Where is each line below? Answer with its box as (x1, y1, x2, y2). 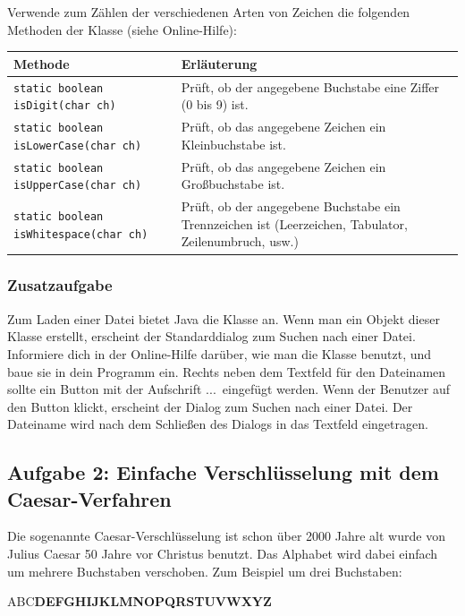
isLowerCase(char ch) (13, 139, 142, 152)
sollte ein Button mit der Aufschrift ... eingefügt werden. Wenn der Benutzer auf (7, 380, 451, 398)
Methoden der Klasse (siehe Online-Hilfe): (7, 20, 237, 38)
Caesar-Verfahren (7, 484, 172, 512)
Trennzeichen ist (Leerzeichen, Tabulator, (181, 214, 408, 233)
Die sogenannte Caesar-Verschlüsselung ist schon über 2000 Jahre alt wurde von (7, 526, 445, 545)
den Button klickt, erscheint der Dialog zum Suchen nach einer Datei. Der (7, 397, 413, 415)
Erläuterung (181, 54, 258, 73)
